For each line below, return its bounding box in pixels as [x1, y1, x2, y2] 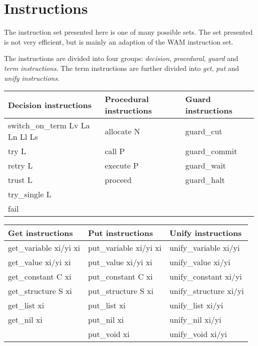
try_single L [8, 188, 52, 200]
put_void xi [88, 328, 129, 340]
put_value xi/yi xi [88, 256, 152, 268]
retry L [8, 160, 33, 172]
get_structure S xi [8, 285, 72, 297]
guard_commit [185, 145, 237, 157]
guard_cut [185, 125, 222, 137]
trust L [8, 174, 33, 186]
